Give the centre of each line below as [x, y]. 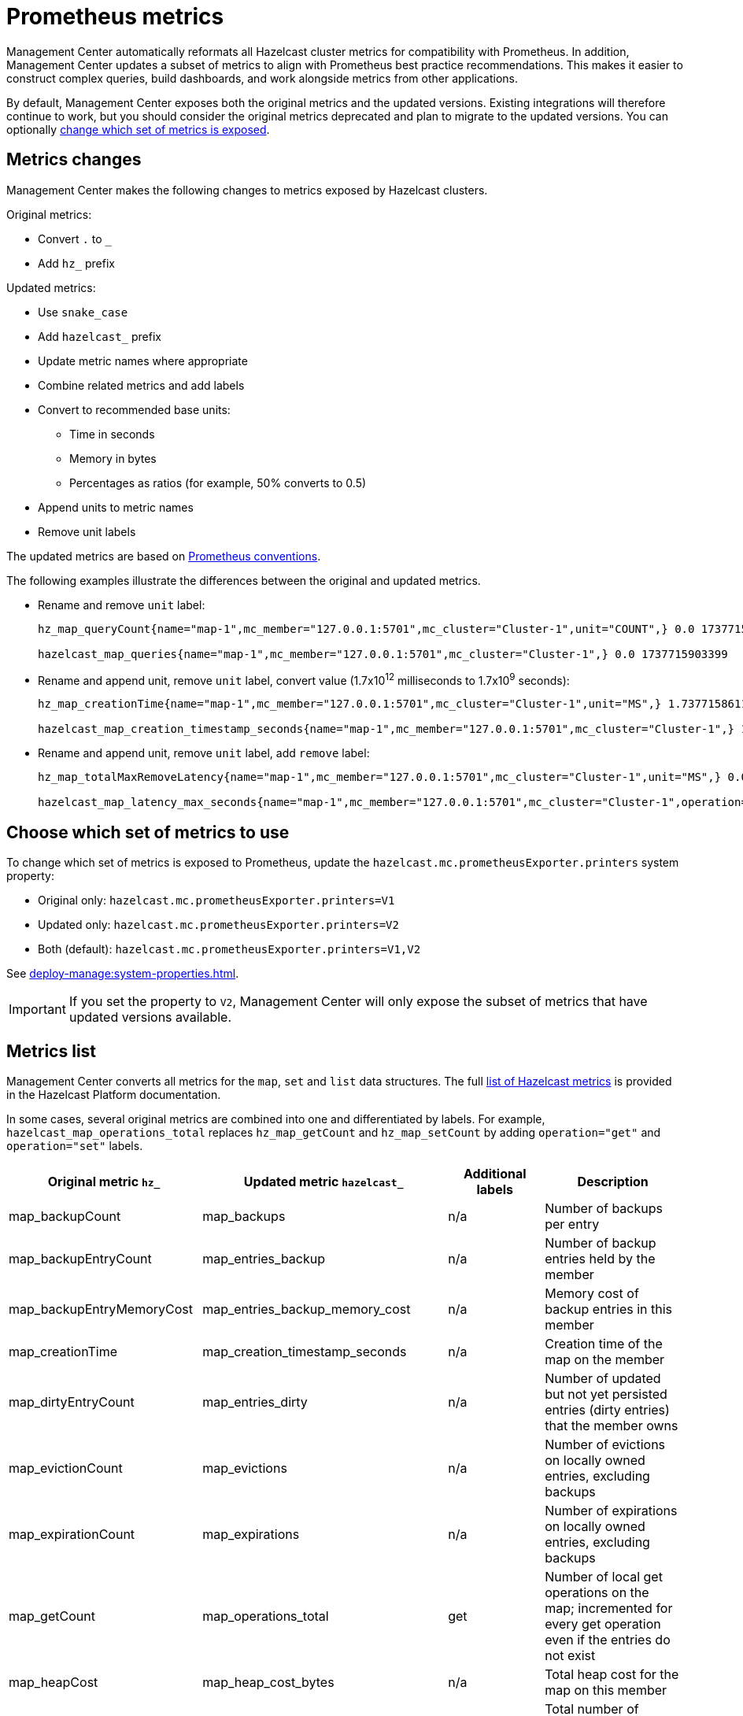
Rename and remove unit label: [122, 605]
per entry [572, 1224]
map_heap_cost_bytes [268, 1682]
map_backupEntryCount [80, 1258]
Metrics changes [74, 160]
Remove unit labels [87, 531]
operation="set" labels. [75, 1145]
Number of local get [604, 1576]
